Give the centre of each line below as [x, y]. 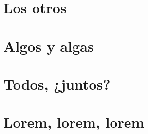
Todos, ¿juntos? [57, 84]
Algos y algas [49, 46]
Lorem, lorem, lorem [74, 122]
